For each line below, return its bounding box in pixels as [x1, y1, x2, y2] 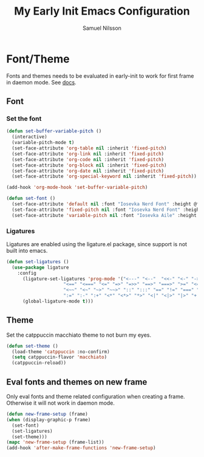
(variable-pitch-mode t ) [12, 140, 75, 146]
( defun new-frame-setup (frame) [6, 411, 88, 417]
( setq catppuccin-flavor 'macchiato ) [12, 354, 107, 360]
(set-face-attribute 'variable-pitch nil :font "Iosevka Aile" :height [12, 212, 197, 218]
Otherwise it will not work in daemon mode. [6, 399, 115, 407]
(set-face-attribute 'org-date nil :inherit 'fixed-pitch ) [12, 168, 165, 174]
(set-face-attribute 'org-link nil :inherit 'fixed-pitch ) [12, 151, 165, 157]
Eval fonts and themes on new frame [6, 377, 148, 387]
